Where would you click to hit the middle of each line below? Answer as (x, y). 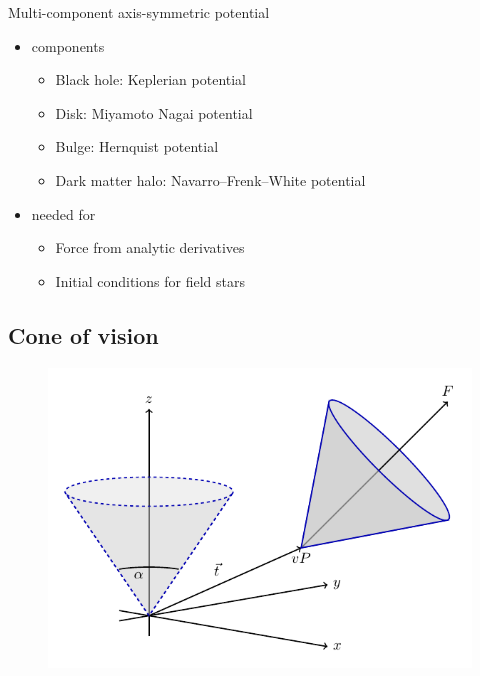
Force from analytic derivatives (150, 247)
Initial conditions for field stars (150, 280)
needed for (63, 213)
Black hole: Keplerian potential (151, 79)
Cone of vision (83, 334)
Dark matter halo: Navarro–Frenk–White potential (210, 179)
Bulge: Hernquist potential (137, 146)
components (68, 45)
